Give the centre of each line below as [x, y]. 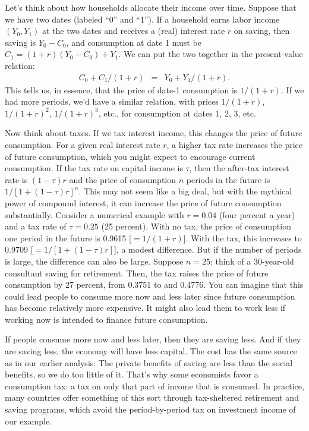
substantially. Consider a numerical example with [94, 214]
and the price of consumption [123, 179]
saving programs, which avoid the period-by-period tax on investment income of [150, 409]
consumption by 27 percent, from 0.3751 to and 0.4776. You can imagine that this [154, 284]
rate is [16, 179]
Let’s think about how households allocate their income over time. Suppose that [151, 7]
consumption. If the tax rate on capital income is [94, 168]
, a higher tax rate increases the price [235, 144]
